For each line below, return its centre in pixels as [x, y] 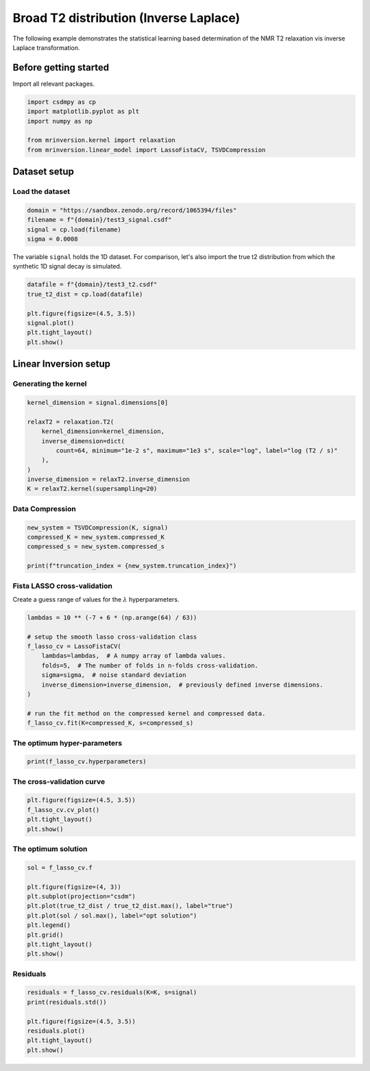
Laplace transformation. [46, 47]
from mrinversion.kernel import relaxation [101, 140]
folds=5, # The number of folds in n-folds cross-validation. [150, 665]
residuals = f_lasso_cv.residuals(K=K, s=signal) [112, 993]
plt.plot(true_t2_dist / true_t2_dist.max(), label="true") [130, 906]
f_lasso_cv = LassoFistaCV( [74, 647]
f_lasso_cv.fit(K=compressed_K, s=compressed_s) [110, 723]
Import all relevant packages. [54, 84]
